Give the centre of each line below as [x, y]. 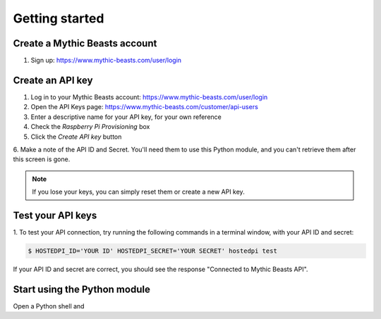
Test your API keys [55, 215]
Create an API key [53, 80]
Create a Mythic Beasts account [85, 43]
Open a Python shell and [49, 306]
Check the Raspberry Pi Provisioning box [90, 127]
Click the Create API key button [76, 137]
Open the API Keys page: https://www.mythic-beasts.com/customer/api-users [145, 107]
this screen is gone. [42, 159]
